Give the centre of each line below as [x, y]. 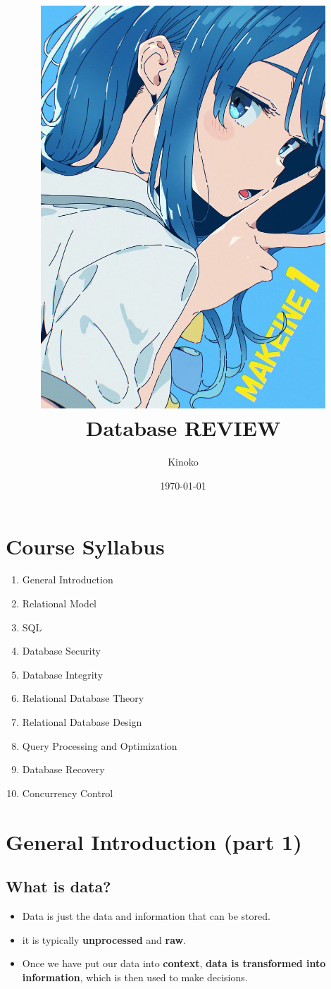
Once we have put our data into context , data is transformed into [174, 963]
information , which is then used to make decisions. [135, 977]
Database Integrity [63, 674]
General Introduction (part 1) [154, 841]
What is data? [58, 886]
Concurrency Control [68, 793]
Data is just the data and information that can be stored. [146, 915]
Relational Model [60, 603]
